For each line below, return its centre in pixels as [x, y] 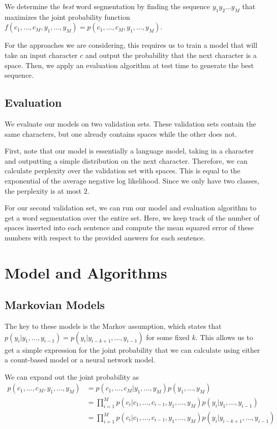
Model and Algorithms [86, 272]
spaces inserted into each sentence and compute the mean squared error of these [129, 227]
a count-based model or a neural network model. [80, 360]
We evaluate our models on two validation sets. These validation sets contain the [130, 123]
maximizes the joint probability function [67, 17]
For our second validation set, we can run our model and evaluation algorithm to [131, 208]
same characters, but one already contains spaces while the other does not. [121, 133]
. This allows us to [224, 337]
